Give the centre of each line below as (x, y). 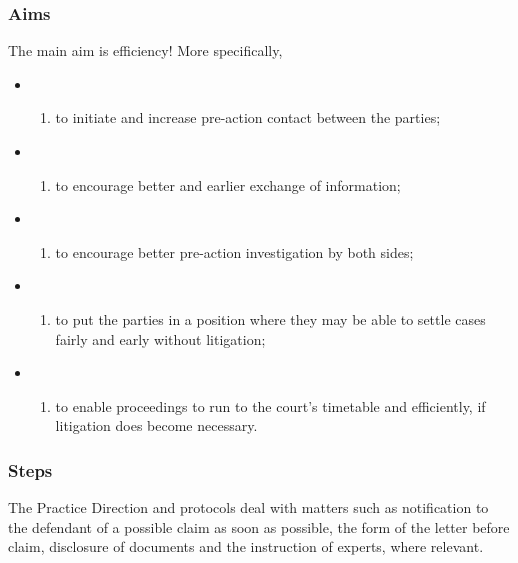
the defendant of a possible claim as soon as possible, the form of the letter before (259, 526)
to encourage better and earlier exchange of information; (228, 184)
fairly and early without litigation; (160, 338)
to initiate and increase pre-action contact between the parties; (248, 117)
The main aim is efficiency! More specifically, (145, 50)
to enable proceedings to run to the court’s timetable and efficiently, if (270, 405)
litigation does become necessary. (156, 425)
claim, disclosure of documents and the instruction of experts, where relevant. (246, 546)
